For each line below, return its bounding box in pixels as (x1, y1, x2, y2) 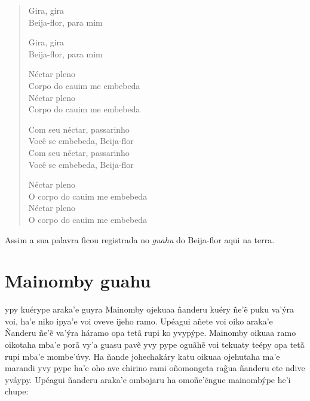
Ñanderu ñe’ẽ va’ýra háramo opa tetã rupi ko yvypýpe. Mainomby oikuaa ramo (5, 326, 296, 339)
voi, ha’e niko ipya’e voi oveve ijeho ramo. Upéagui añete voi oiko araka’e (5, 314, 273, 327)
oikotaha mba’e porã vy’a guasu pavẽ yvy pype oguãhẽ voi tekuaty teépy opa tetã (5, 338, 305, 350)
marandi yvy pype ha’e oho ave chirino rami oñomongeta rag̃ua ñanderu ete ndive (5, 362, 305, 374)
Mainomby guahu (5, 268, 151, 293)
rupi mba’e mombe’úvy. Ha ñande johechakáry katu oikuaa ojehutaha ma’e (5, 350, 280, 362)
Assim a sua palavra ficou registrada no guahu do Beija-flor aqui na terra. (5, 233, 275, 246)
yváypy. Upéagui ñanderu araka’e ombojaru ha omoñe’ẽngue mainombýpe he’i (5, 373, 291, 385)
